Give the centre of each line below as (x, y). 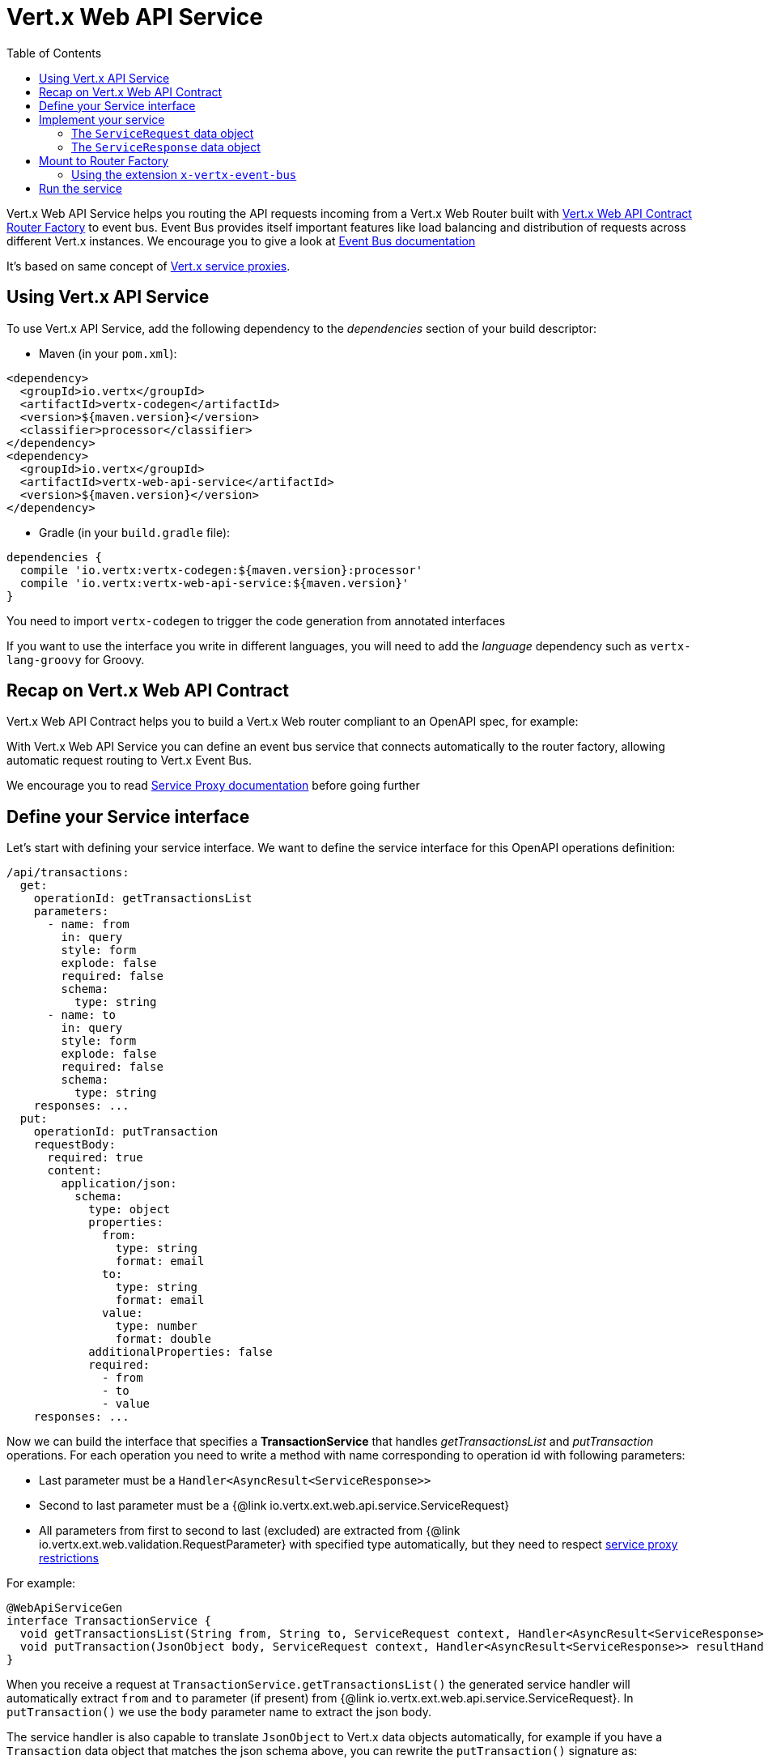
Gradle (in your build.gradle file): (135, 532)
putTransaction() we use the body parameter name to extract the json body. (219, 1712)
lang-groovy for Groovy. (76, 659)
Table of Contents (54, 53)
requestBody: (74, 1145)
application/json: (119, 1184)
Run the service (81, 188)
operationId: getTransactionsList (143, 899)
